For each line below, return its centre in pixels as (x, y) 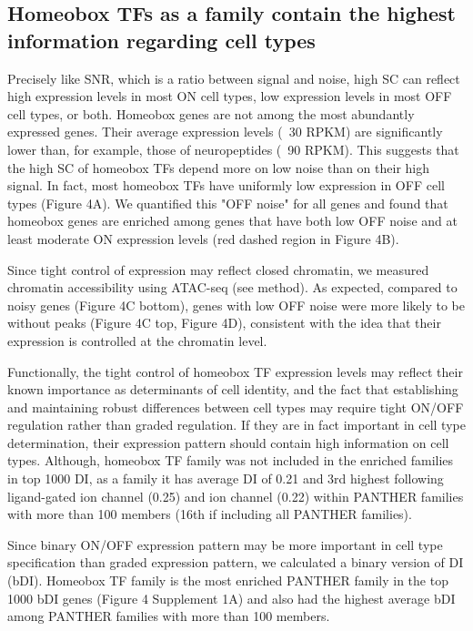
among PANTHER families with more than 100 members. (169, 616)
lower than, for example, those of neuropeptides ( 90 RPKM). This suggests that (233, 149)
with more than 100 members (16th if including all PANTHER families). (210, 514)
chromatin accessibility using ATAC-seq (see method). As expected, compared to (232, 287)
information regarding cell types (161, 40)
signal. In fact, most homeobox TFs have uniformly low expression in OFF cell (226, 185)
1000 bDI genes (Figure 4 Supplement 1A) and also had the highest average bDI (231, 598)
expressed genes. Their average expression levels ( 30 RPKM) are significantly (225, 132)
